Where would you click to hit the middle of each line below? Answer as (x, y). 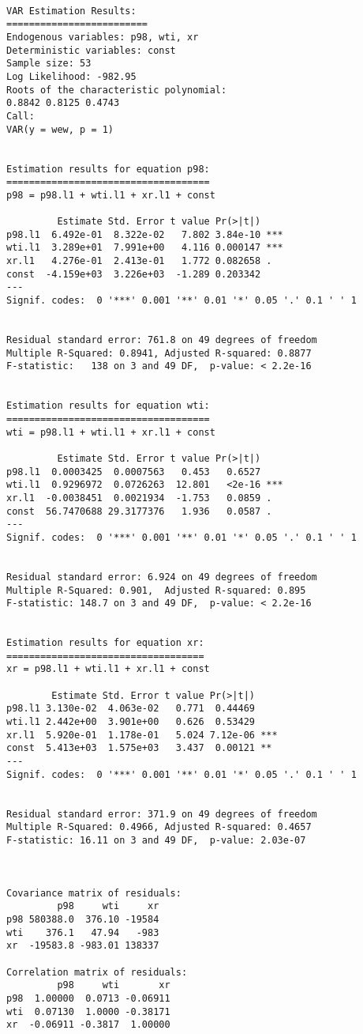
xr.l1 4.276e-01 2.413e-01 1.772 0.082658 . (139, 261)
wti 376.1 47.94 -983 (83, 932)
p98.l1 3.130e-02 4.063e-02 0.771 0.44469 (131, 709)
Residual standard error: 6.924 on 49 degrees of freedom (162, 577)
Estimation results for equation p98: (108, 169)
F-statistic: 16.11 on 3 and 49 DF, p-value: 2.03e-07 (156, 840)
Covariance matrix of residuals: (94, 893)
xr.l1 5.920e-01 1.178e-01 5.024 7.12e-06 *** (142, 735)
